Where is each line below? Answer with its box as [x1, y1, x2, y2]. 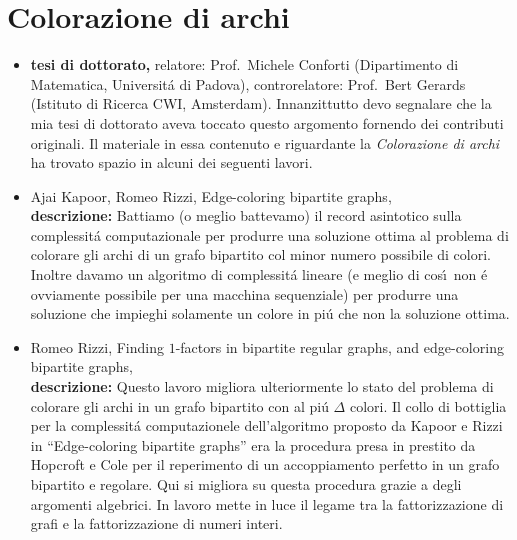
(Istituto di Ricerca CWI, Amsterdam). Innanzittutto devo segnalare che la [30, 93, 492, 114]
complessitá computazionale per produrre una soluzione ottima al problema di [30, 224, 509, 245]
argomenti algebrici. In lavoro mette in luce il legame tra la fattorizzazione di [30, 493, 504, 514]
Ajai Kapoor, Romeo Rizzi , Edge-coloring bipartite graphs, [30, 185, 392, 206]
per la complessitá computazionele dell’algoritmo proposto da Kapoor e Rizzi [30, 415, 503, 436]
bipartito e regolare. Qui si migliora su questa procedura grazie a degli [30, 474, 462, 494]
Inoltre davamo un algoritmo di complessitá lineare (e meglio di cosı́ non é [30, 264, 488, 285]
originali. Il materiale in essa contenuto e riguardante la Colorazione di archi [30, 132, 500, 153]
